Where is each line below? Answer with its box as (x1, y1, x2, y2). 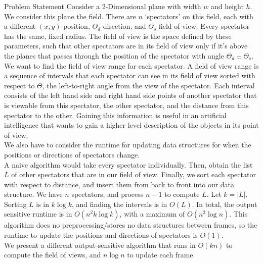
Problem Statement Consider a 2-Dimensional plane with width (4, 1, 201, 11)
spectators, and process (71, 189, 144, 199)
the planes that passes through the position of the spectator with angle (4, 50, 224, 61)
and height (210, 1, 244, 11)
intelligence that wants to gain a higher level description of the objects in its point (4, 120, 259, 130)
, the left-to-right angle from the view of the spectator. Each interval (42, 80, 255, 90)
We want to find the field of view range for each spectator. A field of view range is (4, 60, 259, 71)
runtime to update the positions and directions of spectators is (4, 230, 198, 240)
